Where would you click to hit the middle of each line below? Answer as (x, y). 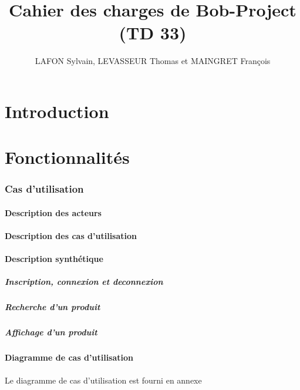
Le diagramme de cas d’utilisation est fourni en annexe (103, 380)
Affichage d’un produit (51, 332)
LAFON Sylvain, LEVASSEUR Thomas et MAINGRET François (153, 61)
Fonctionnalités (67, 157)
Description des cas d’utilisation (71, 236)
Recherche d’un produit (53, 307)
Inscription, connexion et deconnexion (84, 282)
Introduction (57, 111)
